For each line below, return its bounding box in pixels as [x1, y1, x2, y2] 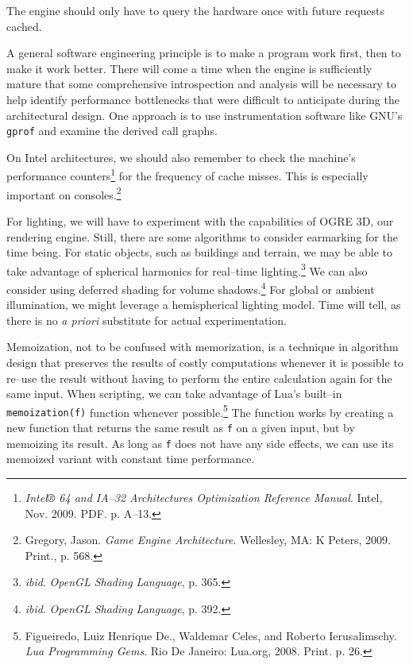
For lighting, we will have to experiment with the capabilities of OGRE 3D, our [6, 212, 394, 229]
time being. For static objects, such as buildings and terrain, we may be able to [6, 244, 393, 261]
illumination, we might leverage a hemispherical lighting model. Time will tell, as [6, 296, 401, 313]
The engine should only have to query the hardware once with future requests [6, 2, 385, 18]
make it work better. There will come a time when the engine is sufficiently [6, 60, 372, 76]
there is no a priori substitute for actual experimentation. [6, 311, 287, 328]
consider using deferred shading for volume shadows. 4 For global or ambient [6, 278, 375, 297]
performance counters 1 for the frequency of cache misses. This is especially [6, 165, 369, 184]
